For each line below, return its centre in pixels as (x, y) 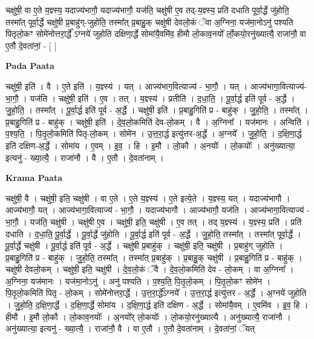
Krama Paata (34, 178)
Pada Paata (30, 66)
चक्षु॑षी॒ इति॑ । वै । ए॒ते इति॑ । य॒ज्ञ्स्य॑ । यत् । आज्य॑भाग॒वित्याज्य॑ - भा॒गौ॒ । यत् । (127, 86)
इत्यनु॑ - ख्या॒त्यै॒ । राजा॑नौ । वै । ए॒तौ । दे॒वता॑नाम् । (85, 157)
